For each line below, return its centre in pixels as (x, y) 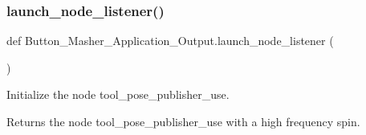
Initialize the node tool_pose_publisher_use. (118, 94)
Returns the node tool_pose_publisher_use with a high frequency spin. (183, 121)
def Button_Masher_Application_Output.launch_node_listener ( (170, 41)
